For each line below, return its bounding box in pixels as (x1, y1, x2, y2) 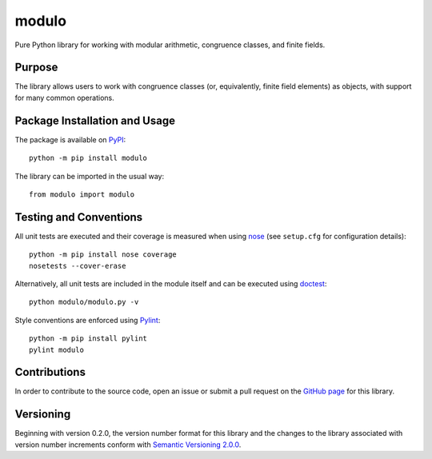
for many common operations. (14, 93, 115, 102)
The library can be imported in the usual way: (14, 171, 165, 181)
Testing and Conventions (14, 210, 143, 224)
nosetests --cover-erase (29, 261, 126, 270)
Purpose (14, 61, 58, 74)
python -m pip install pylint (29, 334, 148, 343)
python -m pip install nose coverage (29, 250, 178, 259)
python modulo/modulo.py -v (29, 297, 139, 307)
